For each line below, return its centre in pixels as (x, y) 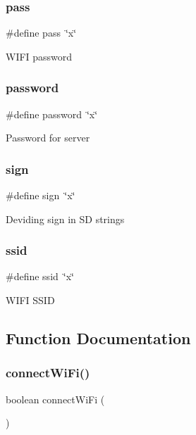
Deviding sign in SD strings (65, 219)
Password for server (48, 138)
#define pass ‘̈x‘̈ (41, 33)
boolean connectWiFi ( (55, 399)
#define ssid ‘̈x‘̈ (40, 276)
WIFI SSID (30, 300)
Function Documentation (98, 338)
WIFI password (39, 56)
